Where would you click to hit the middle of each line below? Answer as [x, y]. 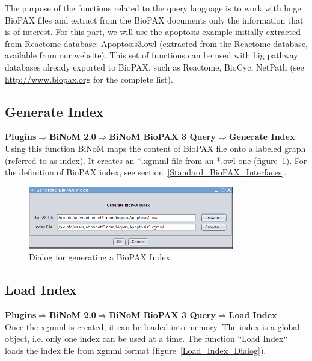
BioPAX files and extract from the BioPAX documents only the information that [154, 20]
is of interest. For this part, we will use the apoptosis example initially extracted [153, 32]
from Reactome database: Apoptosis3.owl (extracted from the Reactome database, [156, 43]
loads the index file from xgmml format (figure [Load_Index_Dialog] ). [136, 350]
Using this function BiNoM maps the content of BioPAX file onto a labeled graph [155, 148]
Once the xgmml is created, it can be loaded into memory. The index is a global [152, 326]
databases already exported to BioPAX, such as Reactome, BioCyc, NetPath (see [154, 67]
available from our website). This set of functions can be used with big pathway [151, 55]
